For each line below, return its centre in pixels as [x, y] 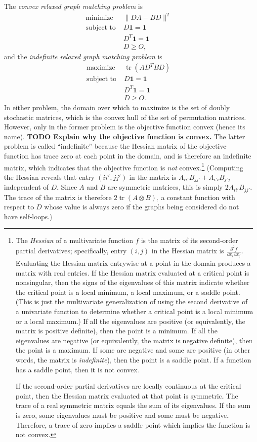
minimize [99, 18]
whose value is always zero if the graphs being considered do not [142, 207]
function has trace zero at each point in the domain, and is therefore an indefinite [128, 155]
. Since [67, 187]
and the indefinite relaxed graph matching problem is [83, 56]
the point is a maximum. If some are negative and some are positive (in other [133, 350]
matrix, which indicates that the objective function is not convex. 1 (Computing [124, 166]
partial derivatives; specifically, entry [71, 251]
